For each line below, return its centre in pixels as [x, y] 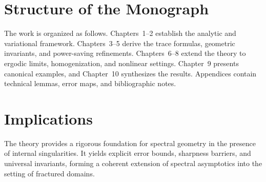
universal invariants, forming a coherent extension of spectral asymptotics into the [133, 163]
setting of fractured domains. [49, 173]
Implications [48, 118]
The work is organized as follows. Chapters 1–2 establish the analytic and [120, 33]
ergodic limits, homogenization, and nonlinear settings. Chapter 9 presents [121, 63]
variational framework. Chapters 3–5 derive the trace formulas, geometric [120, 43]
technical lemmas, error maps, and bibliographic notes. [90, 83]
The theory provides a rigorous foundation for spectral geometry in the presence [130, 143]
